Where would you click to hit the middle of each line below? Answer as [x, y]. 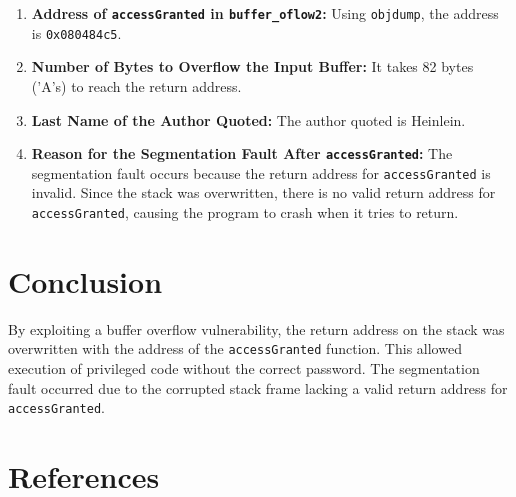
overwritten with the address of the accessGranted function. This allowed [235, 348]
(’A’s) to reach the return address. [136, 85]
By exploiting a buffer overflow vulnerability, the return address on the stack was [256, 328]
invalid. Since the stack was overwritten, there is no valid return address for [263, 192]
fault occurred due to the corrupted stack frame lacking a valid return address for [258, 387]
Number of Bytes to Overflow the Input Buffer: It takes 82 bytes [252, 66]
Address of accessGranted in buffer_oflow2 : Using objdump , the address [265, 13]
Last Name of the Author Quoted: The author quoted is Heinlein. [248, 119]
